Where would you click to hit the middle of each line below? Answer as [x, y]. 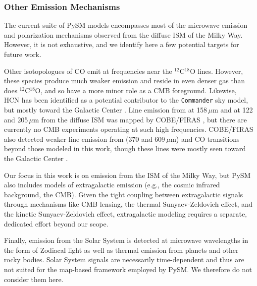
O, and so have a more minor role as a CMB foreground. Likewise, [136, 90]
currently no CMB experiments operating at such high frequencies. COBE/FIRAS [129, 129]
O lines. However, [216, 71]
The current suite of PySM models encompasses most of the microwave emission [126, 25]
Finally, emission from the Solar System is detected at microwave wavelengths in [126, 240]
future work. [23, 54]
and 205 [16, 119]
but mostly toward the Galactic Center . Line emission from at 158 [106, 110]
